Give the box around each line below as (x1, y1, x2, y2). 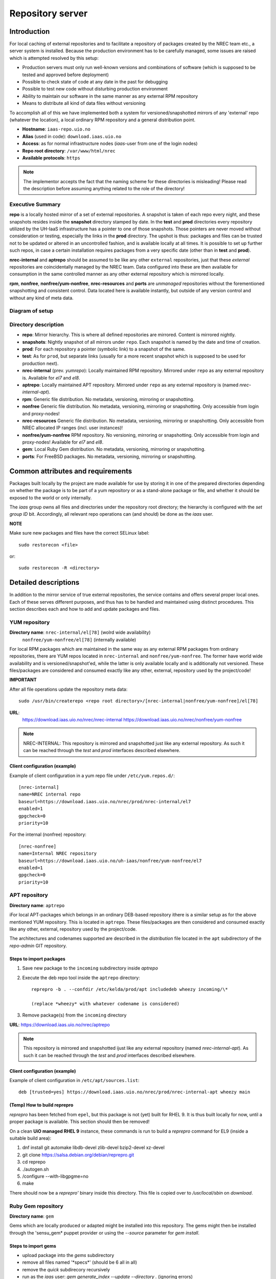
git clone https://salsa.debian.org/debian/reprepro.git (22, 1152, 134, 1158)
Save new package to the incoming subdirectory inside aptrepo (22, 965, 158, 972)
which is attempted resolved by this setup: (9, 55, 99, 61)
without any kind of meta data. (9, 295, 74, 301)
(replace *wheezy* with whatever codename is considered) (31, 1001, 180, 1006)
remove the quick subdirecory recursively (22, 1266, 110, 1272)
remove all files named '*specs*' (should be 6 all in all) (22, 1259, 137, 1266)
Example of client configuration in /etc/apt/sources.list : (9, 1077, 140, 1084)
